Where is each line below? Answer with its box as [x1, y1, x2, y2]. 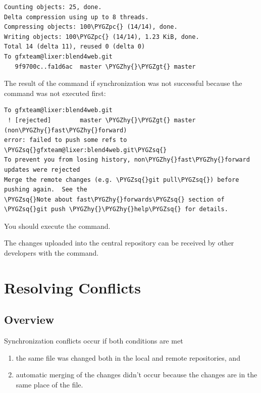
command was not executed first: [4, 87, 106, 98]
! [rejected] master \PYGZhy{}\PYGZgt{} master [8, 116, 196, 124]
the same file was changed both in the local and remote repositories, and [16, 352, 240, 363]
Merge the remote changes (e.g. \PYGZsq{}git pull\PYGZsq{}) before [4, 176, 239, 183]
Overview [4, 312, 55, 327]
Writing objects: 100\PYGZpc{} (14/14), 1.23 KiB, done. [4, 33, 199, 40]
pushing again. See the [4, 186, 87, 193]
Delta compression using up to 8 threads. [4, 13, 149, 21]
